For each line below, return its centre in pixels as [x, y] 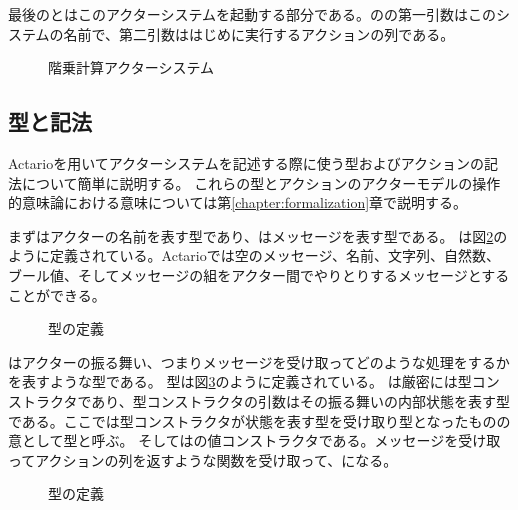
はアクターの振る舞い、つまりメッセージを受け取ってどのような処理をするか [259, 361]
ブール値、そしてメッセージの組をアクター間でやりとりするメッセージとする [259, 274]
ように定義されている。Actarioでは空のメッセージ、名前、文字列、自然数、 [254, 255]
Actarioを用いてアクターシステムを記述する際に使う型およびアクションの [246, 162]
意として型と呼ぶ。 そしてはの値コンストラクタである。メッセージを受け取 [254, 440]
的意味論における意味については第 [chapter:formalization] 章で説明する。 [238, 202]
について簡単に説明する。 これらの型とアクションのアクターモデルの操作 [261, 182]
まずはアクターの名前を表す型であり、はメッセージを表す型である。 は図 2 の [258, 235]
